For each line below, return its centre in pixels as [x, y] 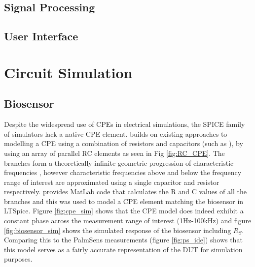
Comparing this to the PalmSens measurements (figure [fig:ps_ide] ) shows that [123, 240]
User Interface [41, 36]
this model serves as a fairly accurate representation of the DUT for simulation [123, 249]
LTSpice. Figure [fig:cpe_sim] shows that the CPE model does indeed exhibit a [124, 211]
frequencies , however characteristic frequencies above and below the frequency [123, 172]
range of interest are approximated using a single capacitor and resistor [112, 182]
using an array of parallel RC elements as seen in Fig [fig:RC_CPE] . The [114, 153]
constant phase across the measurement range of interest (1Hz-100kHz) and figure [128, 221]
